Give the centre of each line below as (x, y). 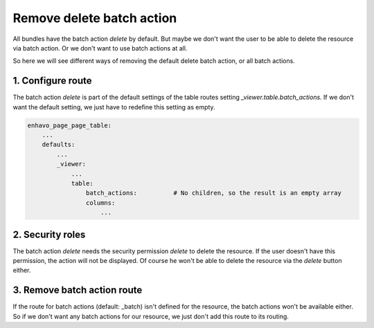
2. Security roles (49, 234)
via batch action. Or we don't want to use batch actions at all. (100, 48)
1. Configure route (52, 81)
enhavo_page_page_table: (70, 125)
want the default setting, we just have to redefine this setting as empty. (114, 107)
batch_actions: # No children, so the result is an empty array (214, 193)
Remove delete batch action (95, 18)
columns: (100, 203)
